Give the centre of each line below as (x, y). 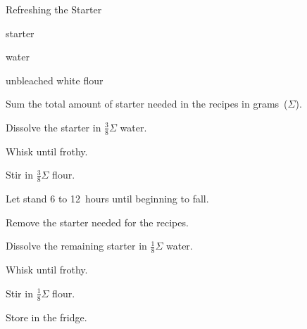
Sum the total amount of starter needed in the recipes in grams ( (147, 104)
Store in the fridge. (46, 317)
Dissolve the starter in (54, 127)
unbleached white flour (55, 80)
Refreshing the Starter (54, 9)
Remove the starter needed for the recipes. (97, 222)
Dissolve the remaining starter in (76, 246)
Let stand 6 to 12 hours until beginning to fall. (107, 199)
